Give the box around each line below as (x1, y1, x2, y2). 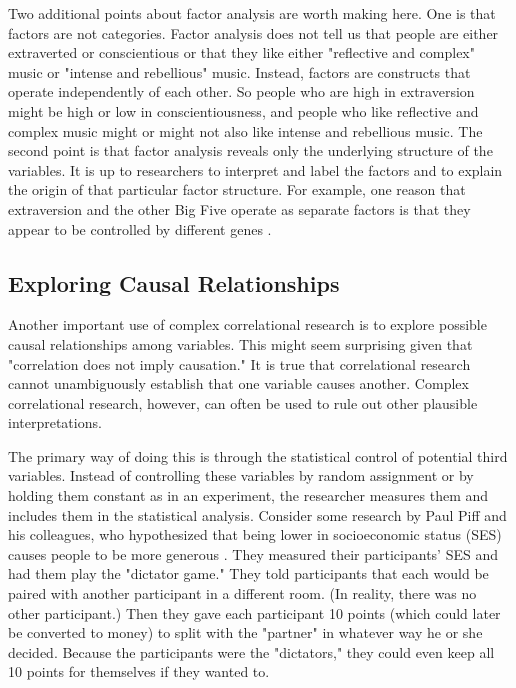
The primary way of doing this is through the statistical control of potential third (8, 445, 508, 466)
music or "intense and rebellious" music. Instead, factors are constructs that (8, 61, 471, 82)
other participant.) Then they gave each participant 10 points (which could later (8, 602, 501, 623)
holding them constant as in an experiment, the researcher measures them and (8, 485, 489, 506)
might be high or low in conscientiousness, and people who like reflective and (8, 100, 479, 121)
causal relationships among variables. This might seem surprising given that (8, 333, 473, 354)
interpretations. (8, 412, 102, 433)
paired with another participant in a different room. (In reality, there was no (8, 583, 477, 604)
